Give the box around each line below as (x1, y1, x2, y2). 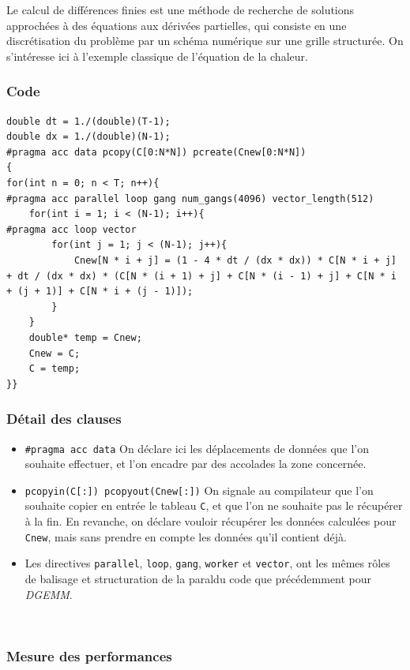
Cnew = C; (28, 347, 81, 359)
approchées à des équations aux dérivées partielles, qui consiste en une (6, 17, 347, 33)
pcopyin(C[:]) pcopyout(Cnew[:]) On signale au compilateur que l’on (24, 481, 374, 498)
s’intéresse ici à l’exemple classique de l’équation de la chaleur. (6, 47, 308, 64)
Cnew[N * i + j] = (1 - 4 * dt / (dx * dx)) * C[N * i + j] (73, 254, 397, 266)
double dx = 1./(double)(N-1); (6, 131, 171, 143)
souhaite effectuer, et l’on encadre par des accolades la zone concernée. (24, 455, 367, 472)
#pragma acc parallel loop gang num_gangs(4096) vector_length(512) (6, 193, 374, 204)
